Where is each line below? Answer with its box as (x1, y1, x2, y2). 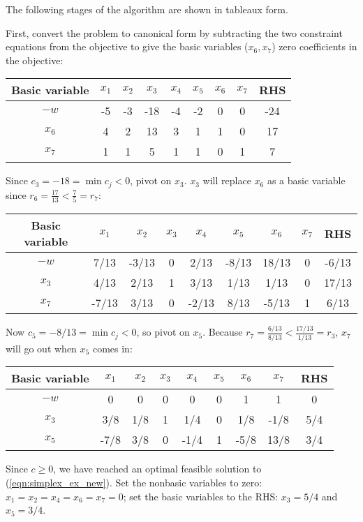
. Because (202, 325, 243, 339)
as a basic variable (267, 173, 346, 188)
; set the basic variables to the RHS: (123, 489, 279, 503)
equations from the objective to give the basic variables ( (6, 39, 249, 54)
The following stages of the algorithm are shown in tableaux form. (6, 2, 288, 16)
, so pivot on (136, 325, 190, 339)
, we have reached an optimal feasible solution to (53, 461, 262, 476)
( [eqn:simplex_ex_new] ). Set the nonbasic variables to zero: (6, 475, 262, 489)
